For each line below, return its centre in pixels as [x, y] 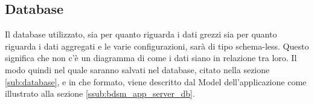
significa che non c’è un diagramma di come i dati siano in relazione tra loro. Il [151, 58]
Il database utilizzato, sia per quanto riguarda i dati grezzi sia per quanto [141, 34]
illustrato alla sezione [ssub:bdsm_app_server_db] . [100, 93]
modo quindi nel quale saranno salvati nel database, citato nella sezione [137, 69]
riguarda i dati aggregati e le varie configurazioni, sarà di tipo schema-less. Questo [157, 46]
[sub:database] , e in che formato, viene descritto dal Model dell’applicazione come [156, 81]
